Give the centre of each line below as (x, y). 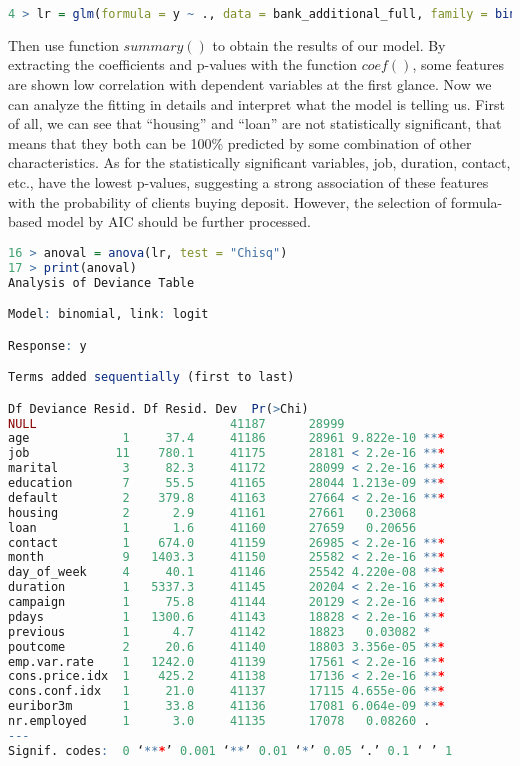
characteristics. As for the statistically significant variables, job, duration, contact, (259, 162)
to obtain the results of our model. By (329, 44)
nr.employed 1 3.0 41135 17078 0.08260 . (219, 721)
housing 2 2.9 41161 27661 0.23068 (212, 512)
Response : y (47, 345)
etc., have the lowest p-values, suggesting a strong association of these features (248, 182)
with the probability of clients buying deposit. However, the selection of (227, 201)
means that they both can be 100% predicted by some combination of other (240, 142)
